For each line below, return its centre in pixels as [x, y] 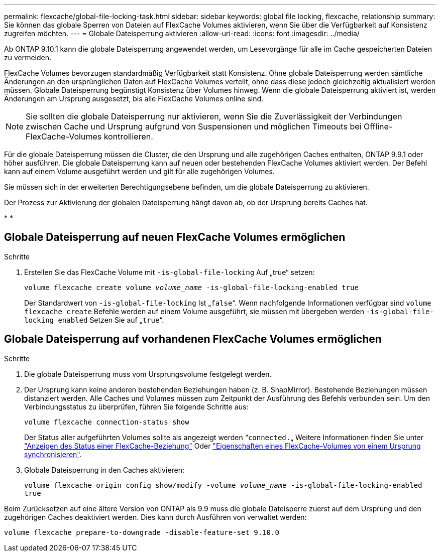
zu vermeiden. [28, 57]
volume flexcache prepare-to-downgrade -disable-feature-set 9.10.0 [142, 532]
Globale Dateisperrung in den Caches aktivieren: [104, 470]
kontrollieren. [128, 136]
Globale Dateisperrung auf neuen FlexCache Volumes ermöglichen [175, 237]
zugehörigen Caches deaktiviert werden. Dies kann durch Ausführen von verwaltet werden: [155, 517]
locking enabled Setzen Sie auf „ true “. [94, 320]
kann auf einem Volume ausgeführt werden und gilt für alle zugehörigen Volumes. [139, 171]
